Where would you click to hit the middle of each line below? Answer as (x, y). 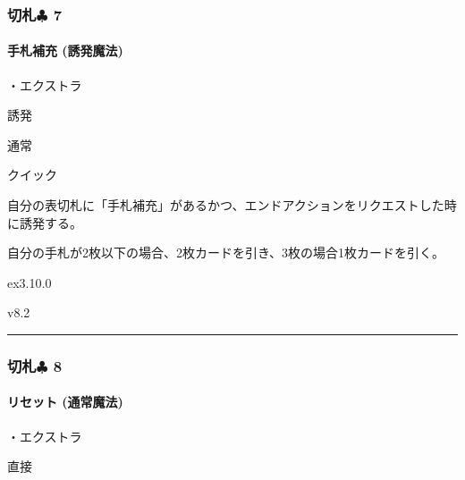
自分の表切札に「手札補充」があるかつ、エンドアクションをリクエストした (226, 205)
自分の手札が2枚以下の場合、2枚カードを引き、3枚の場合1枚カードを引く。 (226, 253)
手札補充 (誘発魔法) (65, 51)
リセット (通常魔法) (65, 402)
